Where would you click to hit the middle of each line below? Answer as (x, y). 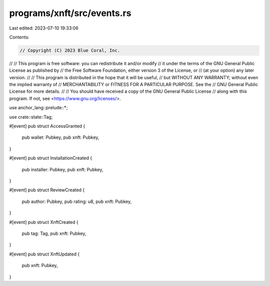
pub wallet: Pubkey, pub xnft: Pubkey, (60, 137)
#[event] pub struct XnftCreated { (44, 222)
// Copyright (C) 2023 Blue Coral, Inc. (70, 50)
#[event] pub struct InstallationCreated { (51, 158)
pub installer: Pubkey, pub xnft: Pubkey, (62, 169)
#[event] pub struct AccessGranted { (47, 126)
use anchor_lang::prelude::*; (38, 108)
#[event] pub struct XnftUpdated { (44, 254)
